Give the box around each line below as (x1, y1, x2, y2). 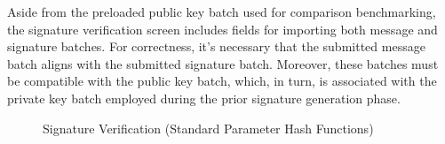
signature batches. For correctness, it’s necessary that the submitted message (7, 37, 425, 56)
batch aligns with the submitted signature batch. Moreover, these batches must (7, 54, 439, 72)
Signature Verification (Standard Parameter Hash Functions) (43, 118, 374, 137)
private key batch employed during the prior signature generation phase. (7, 88, 401, 107)
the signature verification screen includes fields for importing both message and (7, 19, 438, 38)
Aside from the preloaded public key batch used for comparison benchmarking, (7, 3, 436, 20)
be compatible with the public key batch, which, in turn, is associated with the (7, 72, 437, 90)
